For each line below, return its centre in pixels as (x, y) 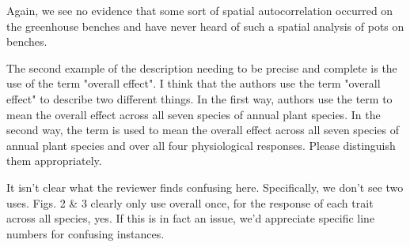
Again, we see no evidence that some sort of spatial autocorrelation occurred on (200, 10)
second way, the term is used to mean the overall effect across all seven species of (203, 130)
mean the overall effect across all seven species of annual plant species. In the (194, 114)
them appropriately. (54, 161)
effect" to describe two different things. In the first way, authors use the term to (199, 98)
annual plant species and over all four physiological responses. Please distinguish (201, 145)
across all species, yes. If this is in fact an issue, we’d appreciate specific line (191, 218)
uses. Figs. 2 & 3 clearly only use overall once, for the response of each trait (190, 202)
